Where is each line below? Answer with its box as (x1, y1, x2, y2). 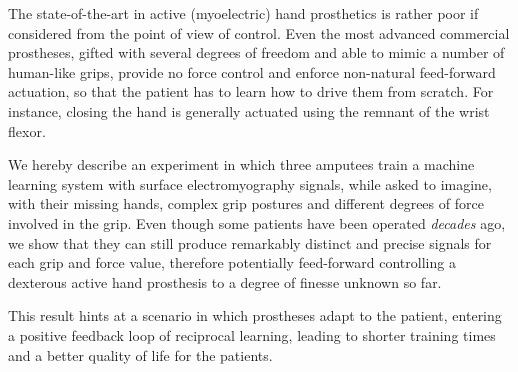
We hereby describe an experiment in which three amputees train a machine (8, 154, 475, 175)
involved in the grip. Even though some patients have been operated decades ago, (8, 212, 506, 233)
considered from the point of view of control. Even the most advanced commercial (8, 22, 510, 43)
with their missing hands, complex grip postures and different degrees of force (8, 193, 484, 214)
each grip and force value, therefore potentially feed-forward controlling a (8, 252, 456, 273)
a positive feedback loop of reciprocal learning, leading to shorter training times (8, 324, 496, 345)
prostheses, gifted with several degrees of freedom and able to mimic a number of (8, 42, 505, 63)
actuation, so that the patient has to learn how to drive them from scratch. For (8, 81, 494, 102)
